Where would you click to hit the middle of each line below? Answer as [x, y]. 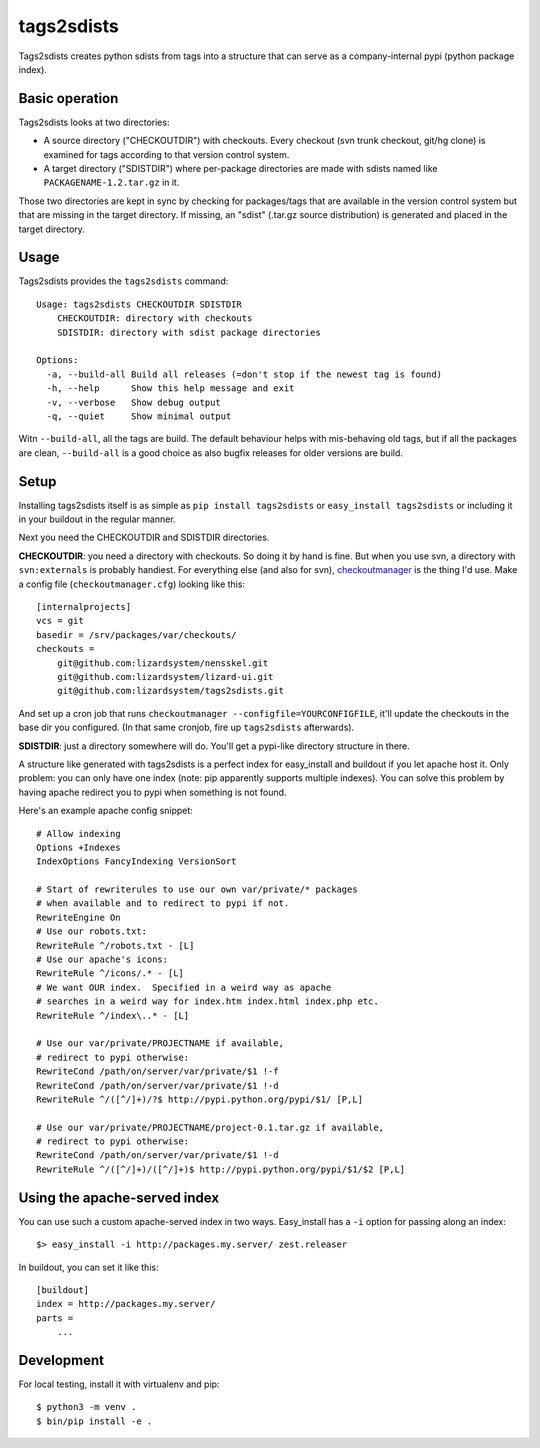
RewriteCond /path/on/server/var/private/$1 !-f [157, 1071]
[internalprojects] [84, 607]
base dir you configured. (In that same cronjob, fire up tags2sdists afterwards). [186, 727]
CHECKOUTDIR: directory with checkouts [154, 318]
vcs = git [60, 621]
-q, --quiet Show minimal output [139, 416]
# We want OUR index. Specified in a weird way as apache [184, 987]
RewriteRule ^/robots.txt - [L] [115, 945]
